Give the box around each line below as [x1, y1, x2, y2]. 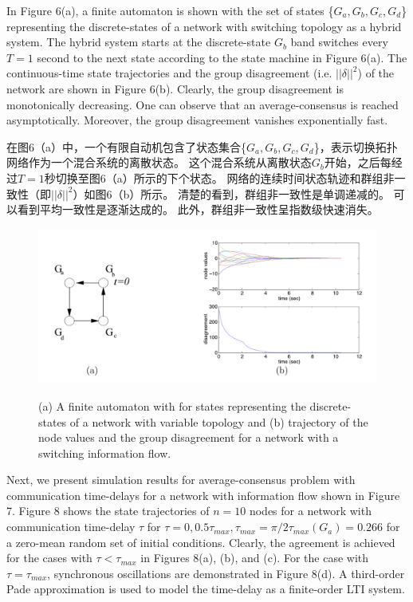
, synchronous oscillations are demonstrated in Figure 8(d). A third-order [47, 565, 405, 581]
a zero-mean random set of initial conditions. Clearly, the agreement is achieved [6, 533, 395, 550]
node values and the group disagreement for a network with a [38, 429, 339, 446]
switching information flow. [38, 444, 171, 461]
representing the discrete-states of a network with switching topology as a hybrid [6, 18, 402, 34]
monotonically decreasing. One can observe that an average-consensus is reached [6, 96, 399, 112]
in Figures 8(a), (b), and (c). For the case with [140, 549, 369, 566]
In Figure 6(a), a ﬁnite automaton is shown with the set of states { [6, 2, 334, 18]
